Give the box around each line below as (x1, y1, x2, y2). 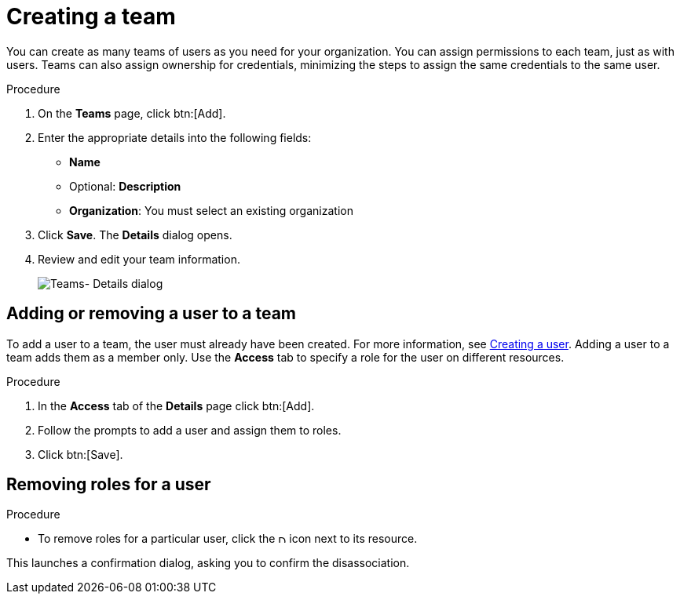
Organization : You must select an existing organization (69, 203, 353, 217)
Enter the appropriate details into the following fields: (38, 130, 312, 144)
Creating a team (6, 3, 176, 30)
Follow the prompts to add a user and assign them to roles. (38, 423, 342, 437)
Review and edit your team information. (38, 252, 240, 266)
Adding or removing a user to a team (6, 304, 296, 324)
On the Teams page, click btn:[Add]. (38, 106, 226, 120)
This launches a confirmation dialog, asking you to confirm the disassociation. (6, 556, 410, 570)
